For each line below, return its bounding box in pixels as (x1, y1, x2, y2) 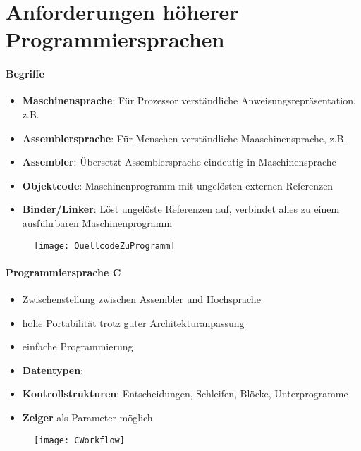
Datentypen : (22, 362, 84, 377)
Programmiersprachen (6, 25, 225, 54)
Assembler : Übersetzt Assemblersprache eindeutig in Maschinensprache (22, 154, 336, 169)
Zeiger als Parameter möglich (22, 409, 153, 424)
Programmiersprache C (6, 264, 121, 279)
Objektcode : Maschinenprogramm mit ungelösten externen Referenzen (22, 178, 334, 192)
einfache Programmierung (22, 339, 133, 354)
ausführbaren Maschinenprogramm (22, 215, 173, 230)
